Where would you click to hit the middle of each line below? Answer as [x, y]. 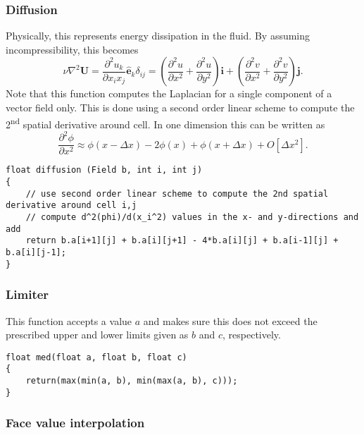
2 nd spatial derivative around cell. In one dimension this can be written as [165, 123]
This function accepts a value [69, 320]
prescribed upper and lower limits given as [97, 335]
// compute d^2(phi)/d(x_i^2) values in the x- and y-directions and [192, 217]
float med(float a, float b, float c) [96, 357]
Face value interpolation [75, 423]
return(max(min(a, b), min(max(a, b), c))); [132, 381]
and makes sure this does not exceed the [230, 320]
